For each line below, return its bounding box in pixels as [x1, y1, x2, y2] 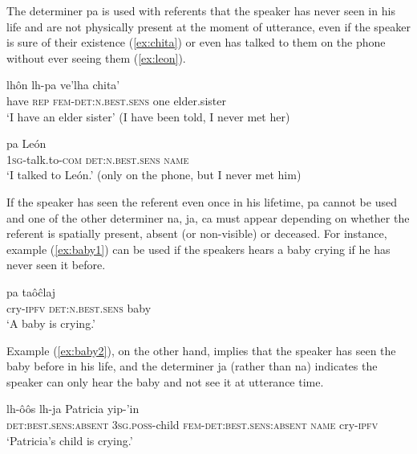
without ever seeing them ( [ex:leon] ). [6, 49, 186, 66]
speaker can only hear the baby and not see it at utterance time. [6, 373, 324, 390]
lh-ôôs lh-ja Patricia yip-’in [6, 400, 140, 417]
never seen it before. [6, 256, 106, 273]
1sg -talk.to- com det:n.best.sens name [6, 150, 189, 167]
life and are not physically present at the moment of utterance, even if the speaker [6, 18, 411, 35]
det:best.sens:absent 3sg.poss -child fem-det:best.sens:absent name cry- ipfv [6, 416, 379, 433]
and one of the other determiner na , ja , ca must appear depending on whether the [6, 209, 410, 226]
